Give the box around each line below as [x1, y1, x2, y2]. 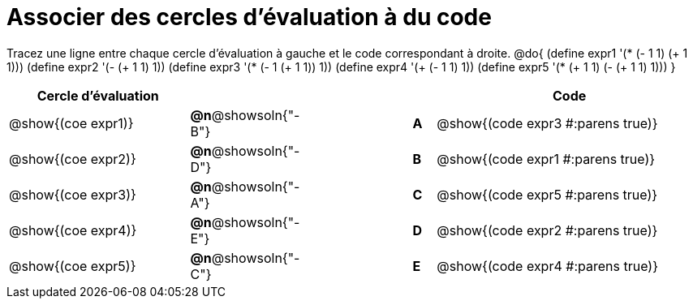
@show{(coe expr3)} [9, 186, 136, 203]
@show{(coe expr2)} [9, 150, 136, 167]
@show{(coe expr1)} [9, 114, 134, 131]
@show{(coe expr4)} [9, 221, 137, 238]
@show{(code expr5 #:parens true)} [437, 186, 658, 203]
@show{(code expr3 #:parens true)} [437, 114, 658, 131]
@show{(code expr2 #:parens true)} [437, 221, 658, 238]
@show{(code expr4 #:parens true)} [437, 257, 658, 274]
